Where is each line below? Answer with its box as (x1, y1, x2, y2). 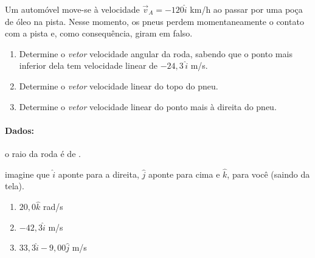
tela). (5, 180, 24, 192)
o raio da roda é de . (5, 147, 81, 159)
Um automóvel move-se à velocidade (5, 3, 140, 15)
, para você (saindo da (227, 167, 310, 180)
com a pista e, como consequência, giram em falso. (5, 27, 193, 40)
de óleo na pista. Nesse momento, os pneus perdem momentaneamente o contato (5, 15, 304, 27)
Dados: (5, 124, 34, 136)
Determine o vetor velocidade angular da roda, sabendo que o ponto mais (19, 47, 292, 60)
